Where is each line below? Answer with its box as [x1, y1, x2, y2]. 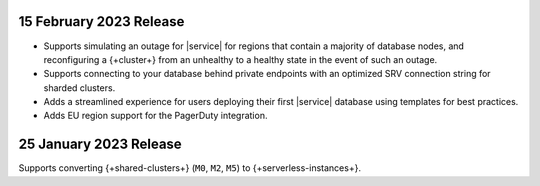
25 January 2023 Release [18, 136, 182, 153]
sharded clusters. [43, 81, 116, 94]
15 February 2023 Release [18, 13, 185, 30]
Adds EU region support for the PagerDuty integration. [43, 110, 268, 122]
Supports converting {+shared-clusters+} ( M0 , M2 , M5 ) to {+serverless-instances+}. [18, 162, 362, 174]
